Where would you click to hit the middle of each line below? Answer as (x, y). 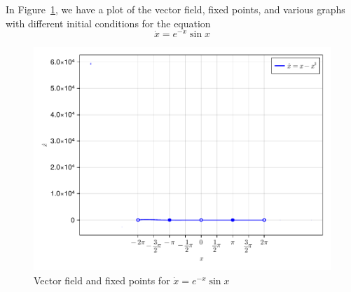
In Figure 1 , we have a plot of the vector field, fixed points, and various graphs (175, 9)
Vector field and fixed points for (102, 280)
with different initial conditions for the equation (108, 23)
